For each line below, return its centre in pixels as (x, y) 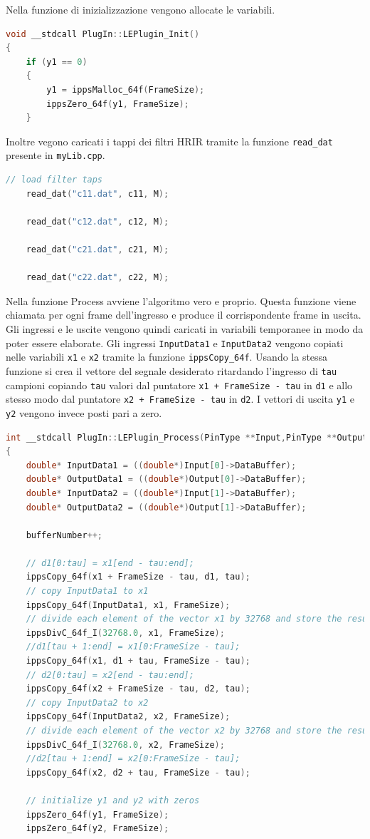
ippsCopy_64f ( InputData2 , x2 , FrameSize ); (128, 717)
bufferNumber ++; (64, 535)
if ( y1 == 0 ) (57, 62)
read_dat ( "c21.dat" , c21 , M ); (97, 250)
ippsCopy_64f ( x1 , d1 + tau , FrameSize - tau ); (138, 661)
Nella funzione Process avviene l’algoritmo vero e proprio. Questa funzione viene (181, 300)
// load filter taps (54, 180)
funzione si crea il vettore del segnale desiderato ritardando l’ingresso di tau (171, 370)
